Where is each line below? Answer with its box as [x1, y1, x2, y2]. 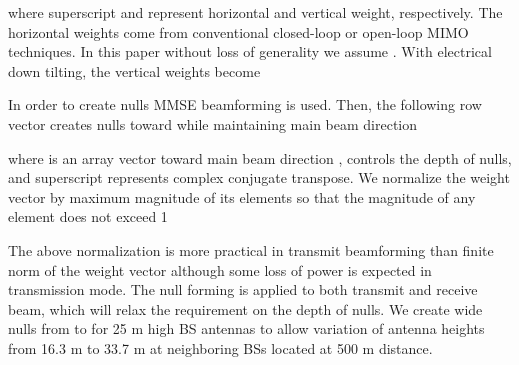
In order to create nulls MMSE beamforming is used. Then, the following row [8, 94, 482, 115]
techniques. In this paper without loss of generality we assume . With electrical [8, 41, 492, 62]
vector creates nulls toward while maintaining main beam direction [8, 113, 418, 134]
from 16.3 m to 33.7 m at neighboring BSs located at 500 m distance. [8, 337, 433, 358]
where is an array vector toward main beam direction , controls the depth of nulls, [8, 147, 512, 168]
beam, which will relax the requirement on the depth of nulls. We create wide [8, 298, 483, 319]
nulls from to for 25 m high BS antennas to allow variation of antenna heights [8, 318, 485, 339]
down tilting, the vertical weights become [8, 60, 261, 81]
